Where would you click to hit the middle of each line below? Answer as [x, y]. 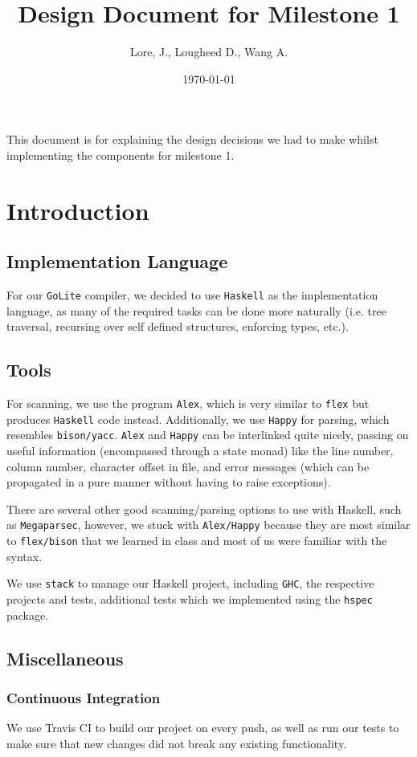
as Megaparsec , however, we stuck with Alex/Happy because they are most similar [208, 525]
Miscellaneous [65, 658]
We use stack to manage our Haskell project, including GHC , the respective [190, 583]
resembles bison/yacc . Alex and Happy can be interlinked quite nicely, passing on [208, 435]
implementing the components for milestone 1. [121, 155]
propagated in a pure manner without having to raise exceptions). [169, 482]
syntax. [25, 556]
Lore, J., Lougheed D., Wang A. [209, 52]
